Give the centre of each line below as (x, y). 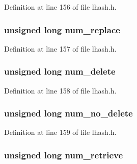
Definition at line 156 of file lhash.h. (60, 7)
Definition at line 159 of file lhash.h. (60, 132)
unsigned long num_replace (62, 29)
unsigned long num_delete (60, 71)
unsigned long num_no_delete (68, 113)
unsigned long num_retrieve (64, 155)
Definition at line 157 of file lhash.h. (60, 48)
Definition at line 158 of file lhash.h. (60, 90)
